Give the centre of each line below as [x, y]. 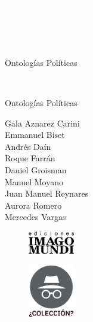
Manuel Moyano [34, 181]
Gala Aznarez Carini [42, 123]
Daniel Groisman [36, 169]
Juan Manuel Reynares [47, 193]
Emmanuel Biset [35, 135]
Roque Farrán [30, 158]
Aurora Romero [33, 205]
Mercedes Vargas [35, 217]
